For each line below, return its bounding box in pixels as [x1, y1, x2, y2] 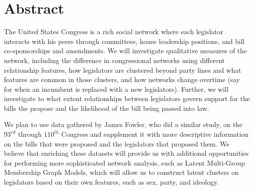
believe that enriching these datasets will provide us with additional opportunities [4, 148, 249, 158]
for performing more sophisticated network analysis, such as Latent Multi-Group [4, 157, 245, 168]
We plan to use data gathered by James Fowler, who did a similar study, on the [4, 119, 243, 129]
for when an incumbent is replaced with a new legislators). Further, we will [4, 84, 229, 94]
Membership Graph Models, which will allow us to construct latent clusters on [4, 167, 239, 177]
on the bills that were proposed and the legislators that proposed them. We [4, 138, 230, 148]
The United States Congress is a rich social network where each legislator [4, 26, 223, 37]
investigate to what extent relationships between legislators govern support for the [4, 93, 250, 104]
